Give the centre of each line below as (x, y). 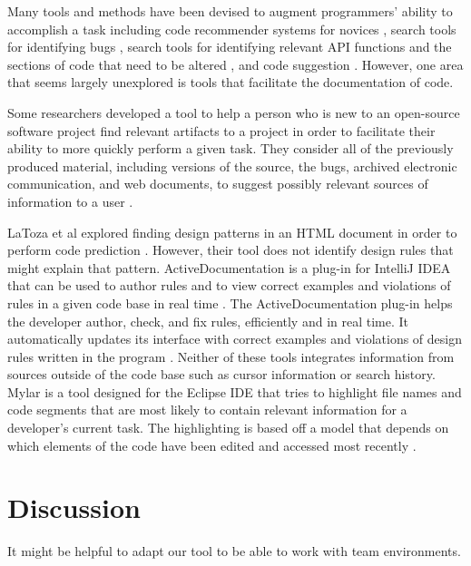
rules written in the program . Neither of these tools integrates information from (231, 356)
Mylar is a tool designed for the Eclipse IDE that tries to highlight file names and (235, 391)
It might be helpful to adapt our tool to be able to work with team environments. (234, 551)
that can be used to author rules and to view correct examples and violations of (229, 285)
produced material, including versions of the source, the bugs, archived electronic (232, 166)
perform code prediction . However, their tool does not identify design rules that (231, 250)
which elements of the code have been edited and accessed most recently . (212, 445)
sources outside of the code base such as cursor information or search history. (221, 374)
